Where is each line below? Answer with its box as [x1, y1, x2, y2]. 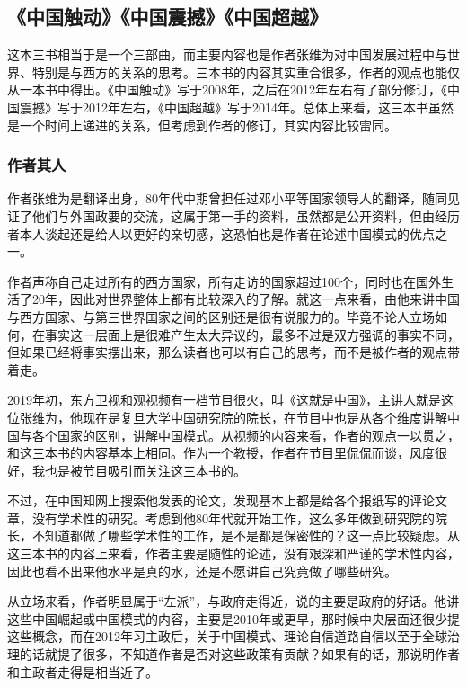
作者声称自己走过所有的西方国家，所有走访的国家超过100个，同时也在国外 [7, 272, 441, 290]
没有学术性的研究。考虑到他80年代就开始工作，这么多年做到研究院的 [31, 508, 435, 527]
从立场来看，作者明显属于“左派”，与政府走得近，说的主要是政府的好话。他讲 [7, 592, 460, 611]
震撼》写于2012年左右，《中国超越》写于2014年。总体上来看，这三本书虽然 [19, 97, 454, 116]
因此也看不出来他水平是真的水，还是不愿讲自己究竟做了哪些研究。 [7, 561, 397, 580]
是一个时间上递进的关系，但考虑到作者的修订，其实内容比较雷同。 [7, 115, 397, 134]
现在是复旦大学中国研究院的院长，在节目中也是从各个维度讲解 [82, 407, 447, 426]
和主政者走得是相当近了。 [7, 662, 158, 681]
